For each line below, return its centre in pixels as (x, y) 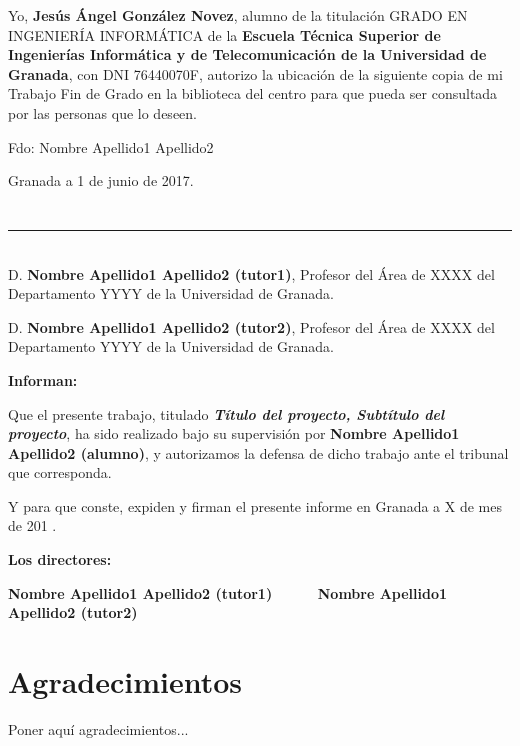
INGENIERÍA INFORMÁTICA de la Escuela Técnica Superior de (224, 34)
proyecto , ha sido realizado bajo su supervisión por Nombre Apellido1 (234, 433)
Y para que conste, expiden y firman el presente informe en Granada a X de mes (255, 505)
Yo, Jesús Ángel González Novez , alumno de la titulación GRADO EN (238, 15)
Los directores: (60, 559)
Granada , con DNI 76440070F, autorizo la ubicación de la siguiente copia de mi (255, 73)
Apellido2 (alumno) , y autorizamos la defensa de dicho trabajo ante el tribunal (258, 452)
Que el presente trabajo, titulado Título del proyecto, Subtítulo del (226, 413)
